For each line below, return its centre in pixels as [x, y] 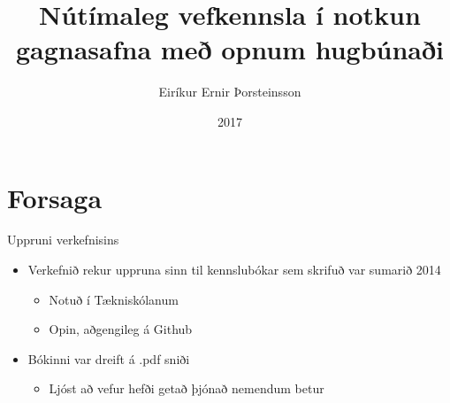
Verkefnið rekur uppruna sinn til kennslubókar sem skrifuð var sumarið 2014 [234, 270]
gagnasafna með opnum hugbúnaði [230, 49]
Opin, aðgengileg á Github [121, 329]
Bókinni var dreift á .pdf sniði [109, 358]
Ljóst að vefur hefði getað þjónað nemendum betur [187, 388]
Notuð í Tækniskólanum [114, 299]
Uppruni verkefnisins [63, 240]
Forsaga [55, 197]
